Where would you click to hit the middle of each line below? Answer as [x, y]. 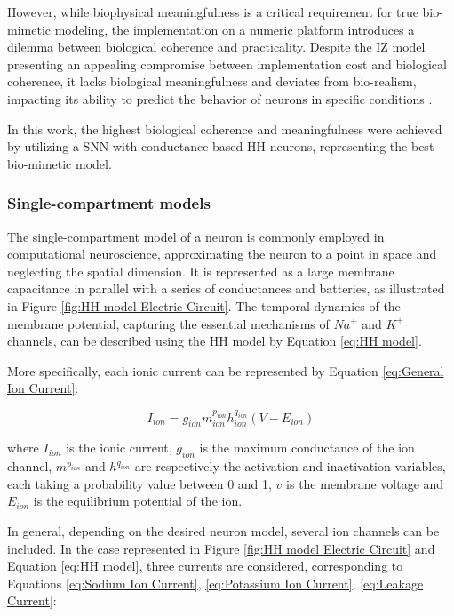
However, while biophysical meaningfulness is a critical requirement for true [213, 12]
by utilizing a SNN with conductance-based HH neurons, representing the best [221, 146]
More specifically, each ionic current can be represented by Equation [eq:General [226, 370]
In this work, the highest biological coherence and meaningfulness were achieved [225, 128]
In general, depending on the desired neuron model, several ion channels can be [223, 531]
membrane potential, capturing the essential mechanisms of [168, 323]
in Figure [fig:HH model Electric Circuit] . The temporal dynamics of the [204, 305]
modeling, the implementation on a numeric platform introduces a [235, 29]
